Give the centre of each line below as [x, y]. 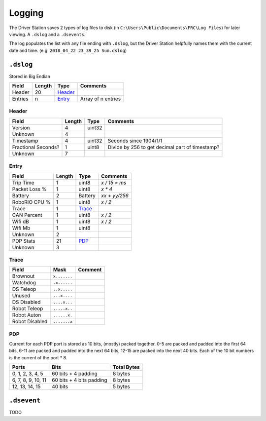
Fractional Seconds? [36, 147]
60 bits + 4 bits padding [80, 380]
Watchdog [24, 283]
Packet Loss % [29, 189]
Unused [21, 296]
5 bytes [121, 386]
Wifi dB [20, 221]
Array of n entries [100, 99]
